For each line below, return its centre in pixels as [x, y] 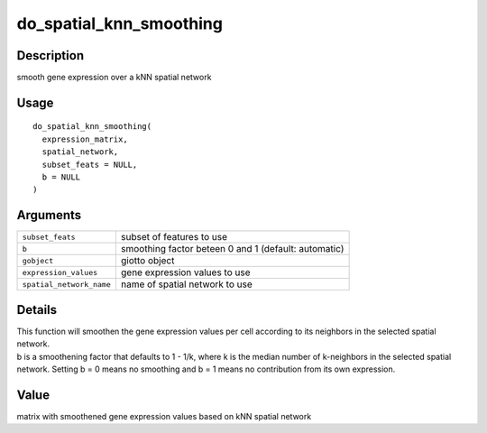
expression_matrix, [85, 139]
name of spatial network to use [186, 284]
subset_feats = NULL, [90, 164]
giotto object [147, 261]
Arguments [49, 215]
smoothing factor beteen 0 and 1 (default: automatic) [232, 249]
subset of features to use [174, 237]
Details [37, 310]
